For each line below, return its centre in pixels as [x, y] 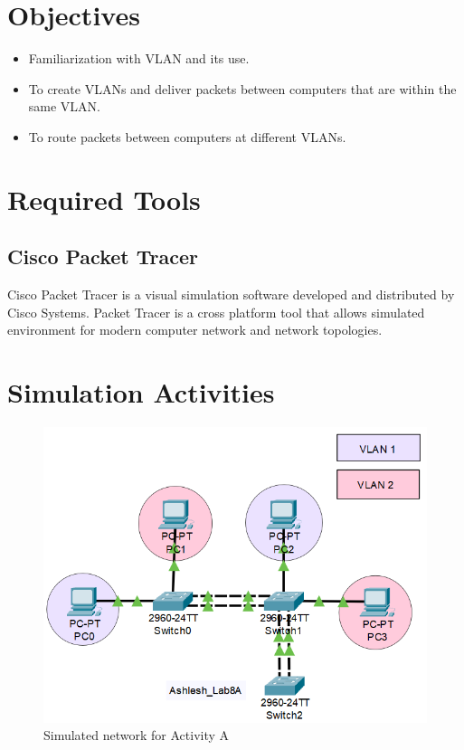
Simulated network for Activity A [137, 735]
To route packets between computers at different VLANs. [187, 136]
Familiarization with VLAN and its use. [139, 58]
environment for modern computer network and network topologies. [195, 330]
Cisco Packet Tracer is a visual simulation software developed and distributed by [231, 294]
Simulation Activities [141, 392]
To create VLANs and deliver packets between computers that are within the [242, 88]
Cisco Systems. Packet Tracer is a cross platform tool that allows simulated [216, 312]
